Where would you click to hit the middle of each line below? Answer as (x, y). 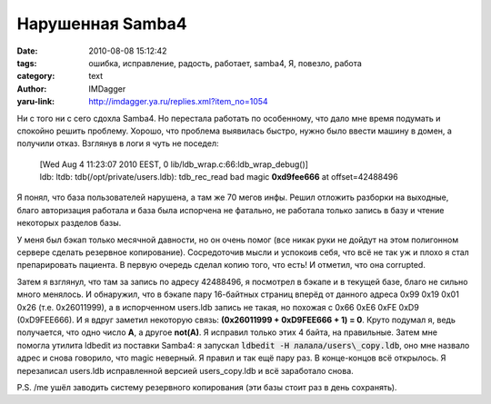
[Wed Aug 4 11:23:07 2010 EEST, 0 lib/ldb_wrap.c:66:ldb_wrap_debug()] (174, 164)
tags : (27, 63)
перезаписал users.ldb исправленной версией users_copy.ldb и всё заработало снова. (185, 370)
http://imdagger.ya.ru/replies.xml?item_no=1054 (178, 102)
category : (36, 76)
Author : (32, 89)
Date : (27, 51)
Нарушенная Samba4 (102, 24)
